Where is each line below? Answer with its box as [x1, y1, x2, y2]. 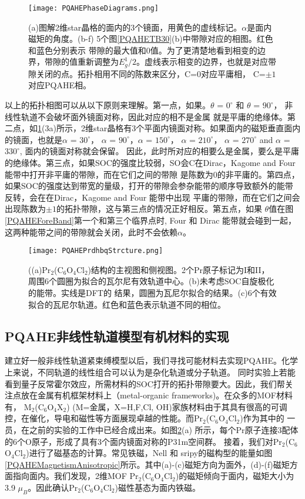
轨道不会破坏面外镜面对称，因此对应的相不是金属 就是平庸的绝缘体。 [21, 110, 287, 122]
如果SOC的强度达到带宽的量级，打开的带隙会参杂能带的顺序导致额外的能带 [5, 179, 293, 192]
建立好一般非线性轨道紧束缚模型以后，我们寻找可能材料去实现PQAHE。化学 [5, 354, 298, 367]
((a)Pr [28, 263, 51, 275]
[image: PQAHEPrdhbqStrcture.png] [28, 247, 163, 255]
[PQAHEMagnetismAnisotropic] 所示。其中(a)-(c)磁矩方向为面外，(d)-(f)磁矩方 [5, 458, 298, 470]
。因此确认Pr [28, 481, 78, 493]
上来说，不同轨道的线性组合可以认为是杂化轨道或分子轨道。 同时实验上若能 [5, 366, 296, 378]
